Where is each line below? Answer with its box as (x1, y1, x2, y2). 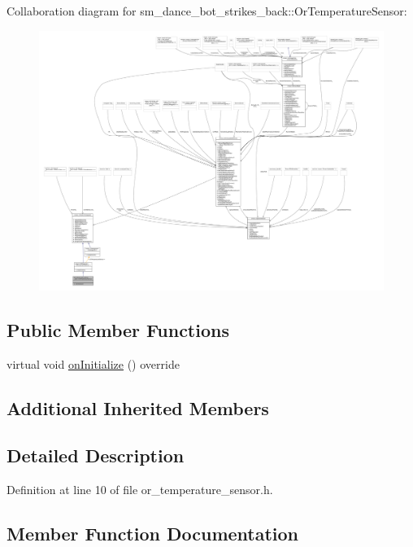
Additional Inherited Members (7, 395, 269, 420)
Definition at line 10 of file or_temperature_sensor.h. (7, 481, 273, 498)
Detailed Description (7, 443, 185, 468)
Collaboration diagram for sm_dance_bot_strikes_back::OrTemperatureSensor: (7, 2, 407, 19)
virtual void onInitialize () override (7, 355, 180, 372)
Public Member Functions (7, 317, 229, 342)
